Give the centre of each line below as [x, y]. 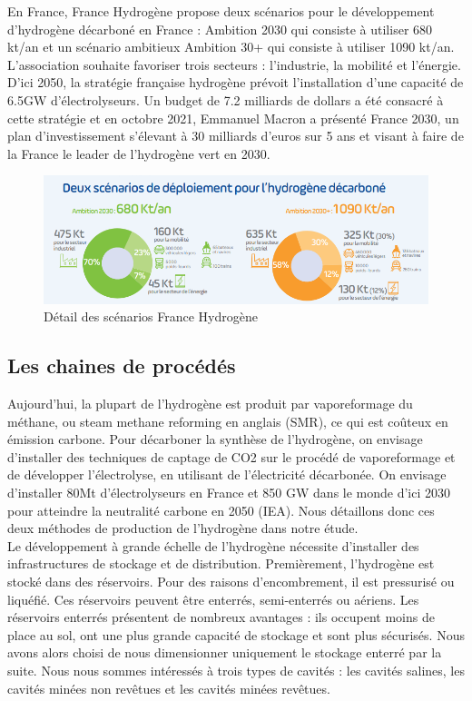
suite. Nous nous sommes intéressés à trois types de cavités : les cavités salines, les [236, 670]
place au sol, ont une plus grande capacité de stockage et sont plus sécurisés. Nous [236, 634]
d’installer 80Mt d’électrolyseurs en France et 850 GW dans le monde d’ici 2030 [229, 493]
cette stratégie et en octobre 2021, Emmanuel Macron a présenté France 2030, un [233, 118]
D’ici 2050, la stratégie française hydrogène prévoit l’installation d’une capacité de [236, 82]
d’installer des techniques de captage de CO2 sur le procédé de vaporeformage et [231, 456]
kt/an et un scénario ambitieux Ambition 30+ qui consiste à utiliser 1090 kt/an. [231, 47]
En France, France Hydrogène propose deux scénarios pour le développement [221, 11]
